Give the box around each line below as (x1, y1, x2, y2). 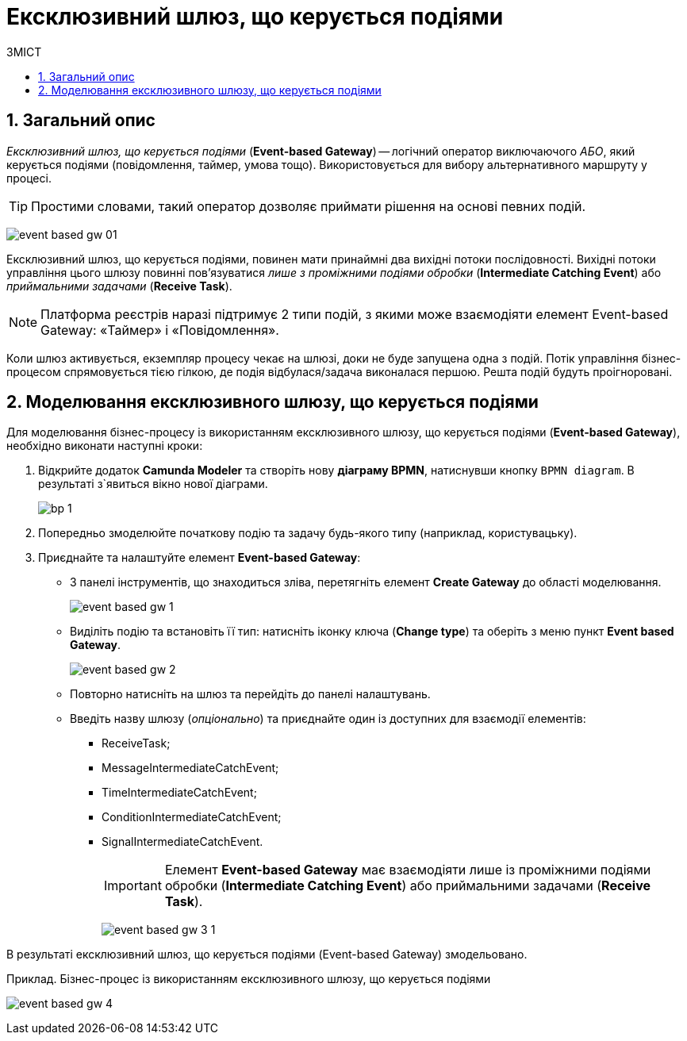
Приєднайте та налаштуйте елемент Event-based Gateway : (38, 551, 361, 565)
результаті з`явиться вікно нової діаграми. (38, 477, 268, 491)
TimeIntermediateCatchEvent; (102, 786, 257, 800)
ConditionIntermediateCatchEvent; (102, 810, 282, 824)
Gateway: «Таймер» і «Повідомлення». (40, 321, 279, 338)
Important (104, 878, 162, 894)
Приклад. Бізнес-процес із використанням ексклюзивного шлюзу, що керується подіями (6, 972, 491, 986)
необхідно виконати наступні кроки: (6, 439, 203, 453)
